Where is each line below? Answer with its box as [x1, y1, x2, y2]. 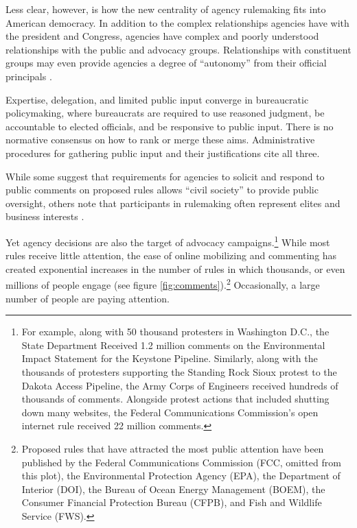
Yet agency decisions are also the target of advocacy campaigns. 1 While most [5, 232, 330, 249]
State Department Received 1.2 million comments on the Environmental [21, 337, 325, 352]
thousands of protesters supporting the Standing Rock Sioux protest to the [21, 364, 337, 379]
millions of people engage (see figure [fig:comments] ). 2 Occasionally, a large [5, 276, 320, 291]
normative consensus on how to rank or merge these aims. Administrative [5, 132, 315, 147]
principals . [5, 69, 52, 83]
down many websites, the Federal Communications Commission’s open [21, 405, 319, 419]
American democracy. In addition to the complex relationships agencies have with [5, 15, 349, 29]
